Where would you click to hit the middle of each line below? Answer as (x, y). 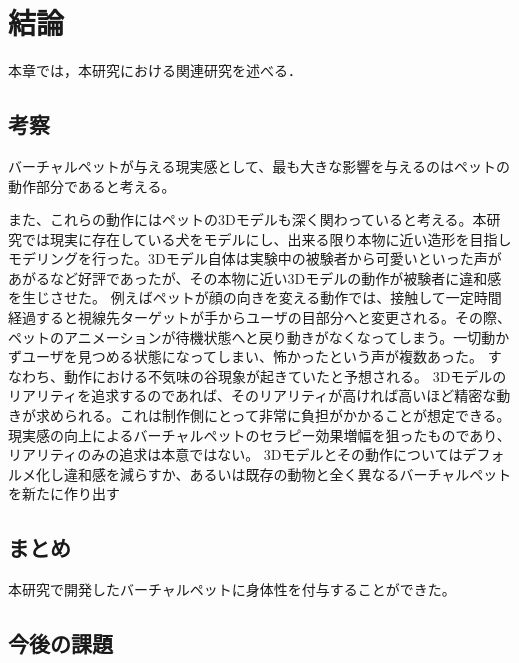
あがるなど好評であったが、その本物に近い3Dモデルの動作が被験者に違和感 (255, 277)
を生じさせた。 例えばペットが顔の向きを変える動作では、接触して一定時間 (255, 297)
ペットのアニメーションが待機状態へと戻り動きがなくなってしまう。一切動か (259, 336)
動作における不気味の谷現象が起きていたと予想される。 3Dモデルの (285, 375)
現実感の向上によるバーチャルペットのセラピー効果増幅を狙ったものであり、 (259, 434)
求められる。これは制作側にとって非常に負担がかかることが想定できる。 (273, 415)
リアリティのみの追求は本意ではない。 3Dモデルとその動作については (235, 454)
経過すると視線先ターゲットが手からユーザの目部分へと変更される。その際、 (260, 317)
